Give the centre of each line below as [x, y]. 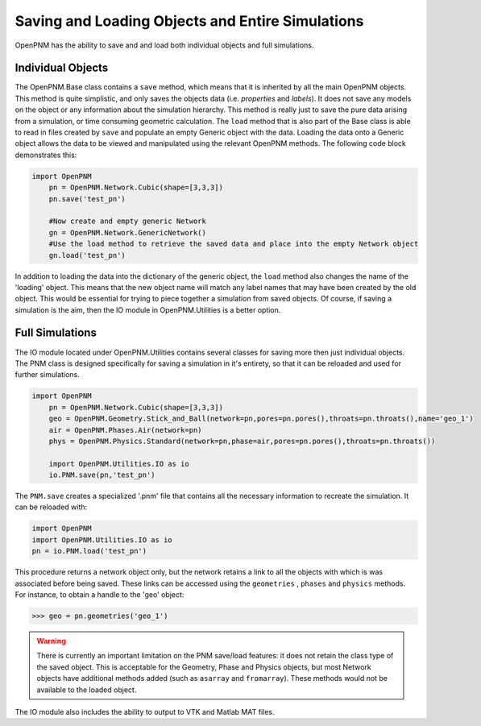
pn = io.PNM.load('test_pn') [89, 551]
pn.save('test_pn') [87, 199]
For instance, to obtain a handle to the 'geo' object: [100, 594]
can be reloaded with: [51, 507]
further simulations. [47, 375]
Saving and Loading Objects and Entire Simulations [189, 21]
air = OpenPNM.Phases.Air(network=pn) [125, 430]
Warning [51, 641]
